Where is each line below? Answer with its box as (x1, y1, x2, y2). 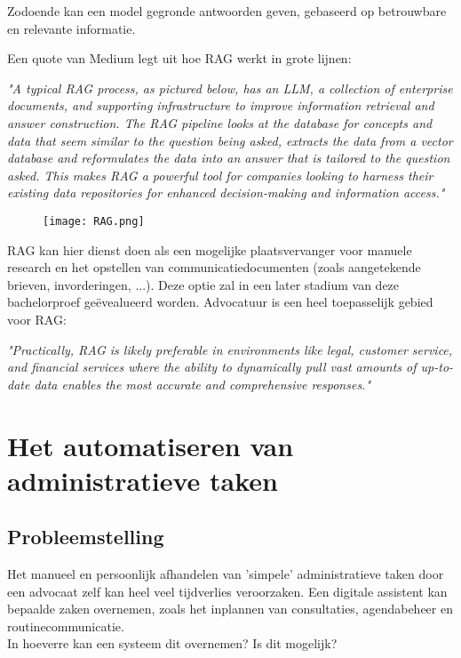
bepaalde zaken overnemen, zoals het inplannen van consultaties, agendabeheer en (7, 599, 453, 618)
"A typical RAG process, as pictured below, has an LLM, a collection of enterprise (7, 78, 453, 97)
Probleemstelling (7, 523, 164, 550)
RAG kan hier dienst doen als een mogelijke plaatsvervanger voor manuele (7, 240, 412, 259)
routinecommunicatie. (7, 616, 124, 635)
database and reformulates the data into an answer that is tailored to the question (7, 148, 450, 167)
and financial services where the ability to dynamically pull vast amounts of (7, 357, 417, 376)
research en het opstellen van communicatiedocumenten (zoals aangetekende (7, 258, 421, 277)
